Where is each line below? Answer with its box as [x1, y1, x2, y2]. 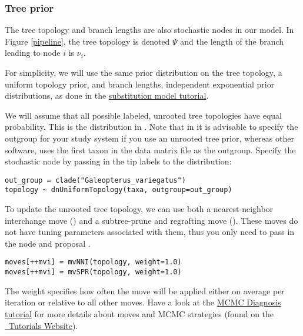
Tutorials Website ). [8, 319, 78, 331]
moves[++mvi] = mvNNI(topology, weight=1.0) [5, 258, 182, 267]
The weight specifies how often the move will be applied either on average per [5, 284, 285, 297]
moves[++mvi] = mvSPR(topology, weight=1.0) [5, 268, 182, 277]
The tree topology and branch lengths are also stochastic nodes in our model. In [5, 23, 294, 36]
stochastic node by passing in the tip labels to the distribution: [5, 155, 232, 167]
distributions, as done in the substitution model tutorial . [5, 89, 209, 102]
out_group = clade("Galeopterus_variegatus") [5, 176, 186, 184]
